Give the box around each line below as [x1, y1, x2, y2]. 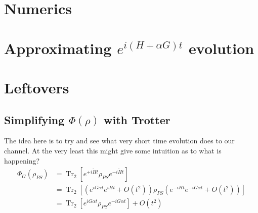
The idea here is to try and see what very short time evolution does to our [4, 135, 235, 146]
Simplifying [4, 112, 65, 127]
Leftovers [4, 77, 69, 97]
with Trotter [104, 112, 170, 127]
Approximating [4, 37, 112, 58]
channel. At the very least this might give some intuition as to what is [4, 145, 222, 155]
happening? [4, 155, 40, 166]
